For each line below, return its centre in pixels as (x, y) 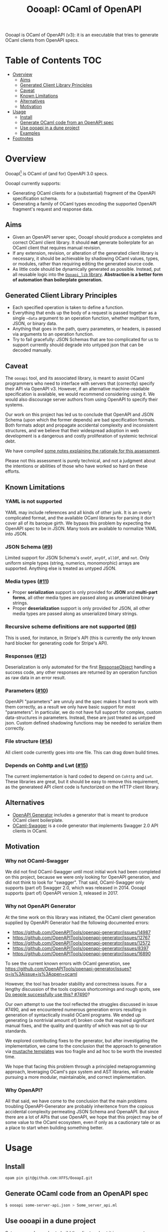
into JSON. (16, 534)
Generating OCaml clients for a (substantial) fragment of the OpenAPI (84, 193)
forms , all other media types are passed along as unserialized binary (83, 598)
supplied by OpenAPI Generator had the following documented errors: (77, 922)
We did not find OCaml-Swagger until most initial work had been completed (83, 872)
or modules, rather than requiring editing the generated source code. (83, 264)
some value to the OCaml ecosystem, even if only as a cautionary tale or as (83, 1122)
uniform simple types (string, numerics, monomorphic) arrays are (72, 563)
